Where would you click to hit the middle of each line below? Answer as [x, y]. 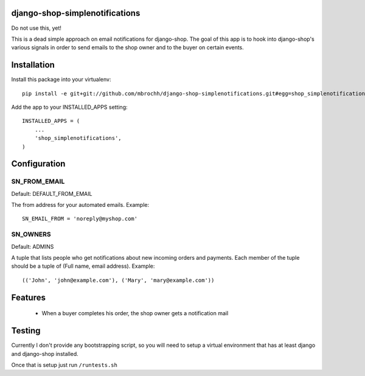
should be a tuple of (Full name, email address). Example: [83, 266]
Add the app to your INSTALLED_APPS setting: [69, 107]
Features [28, 297]
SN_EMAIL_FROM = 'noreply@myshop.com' [80, 219]
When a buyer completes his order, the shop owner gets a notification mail [135, 313]
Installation [33, 65]
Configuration [38, 164]
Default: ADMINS [33, 246]
